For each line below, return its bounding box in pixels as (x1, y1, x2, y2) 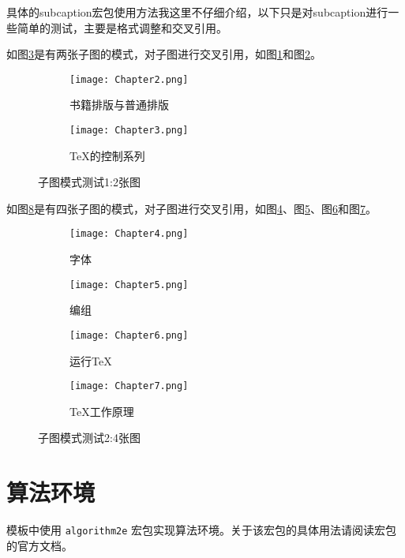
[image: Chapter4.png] (69, 228, 189, 240)
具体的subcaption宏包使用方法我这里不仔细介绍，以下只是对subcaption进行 (6, 4, 388, 20)
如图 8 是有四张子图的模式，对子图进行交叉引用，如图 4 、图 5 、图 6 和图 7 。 (6, 200, 377, 216)
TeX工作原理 (69, 403, 134, 419)
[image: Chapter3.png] (69, 125, 189, 137)
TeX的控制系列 (69, 147, 145, 163)
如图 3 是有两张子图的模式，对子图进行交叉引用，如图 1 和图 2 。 (6, 46, 321, 62)
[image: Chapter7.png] (69, 380, 189, 392)
